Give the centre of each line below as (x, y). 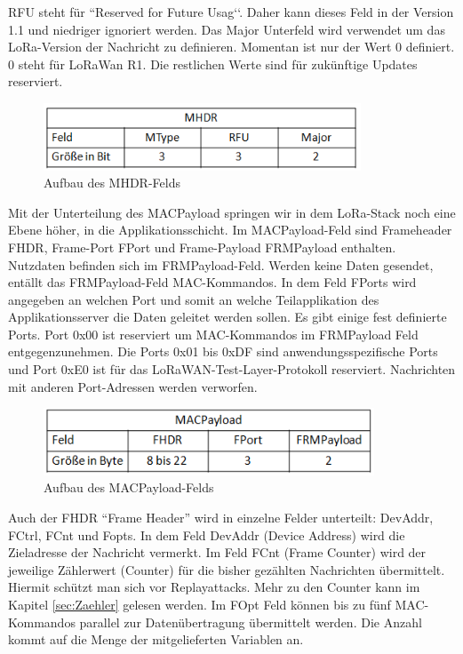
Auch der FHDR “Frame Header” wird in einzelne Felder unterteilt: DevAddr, (221, 518)
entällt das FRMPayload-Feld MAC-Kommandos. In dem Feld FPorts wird (212, 282)
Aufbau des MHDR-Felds (112, 183)
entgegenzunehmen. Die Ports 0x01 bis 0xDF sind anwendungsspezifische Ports (223, 351)
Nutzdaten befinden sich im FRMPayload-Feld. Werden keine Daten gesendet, (221, 264)
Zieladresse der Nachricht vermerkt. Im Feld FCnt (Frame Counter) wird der (217, 552)
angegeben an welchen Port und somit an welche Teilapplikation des (194, 299)
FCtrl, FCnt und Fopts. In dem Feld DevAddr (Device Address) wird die (207, 534)
